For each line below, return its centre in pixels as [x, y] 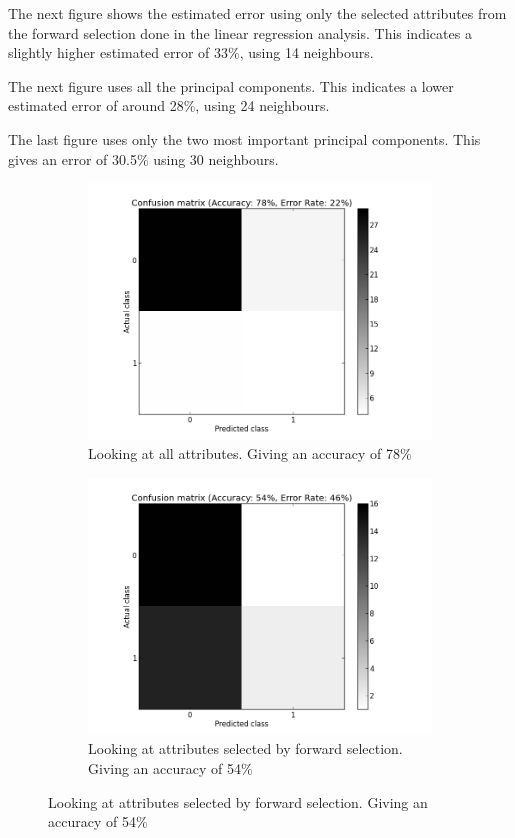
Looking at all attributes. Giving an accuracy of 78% [250, 453]
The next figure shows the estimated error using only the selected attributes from [257, 13]
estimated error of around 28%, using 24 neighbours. [169, 105]
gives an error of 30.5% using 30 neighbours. [143, 158]
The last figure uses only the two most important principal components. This [244, 138]
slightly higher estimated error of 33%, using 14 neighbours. [191, 52]
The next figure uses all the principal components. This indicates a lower [231, 85]
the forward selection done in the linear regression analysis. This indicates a [240, 32]
